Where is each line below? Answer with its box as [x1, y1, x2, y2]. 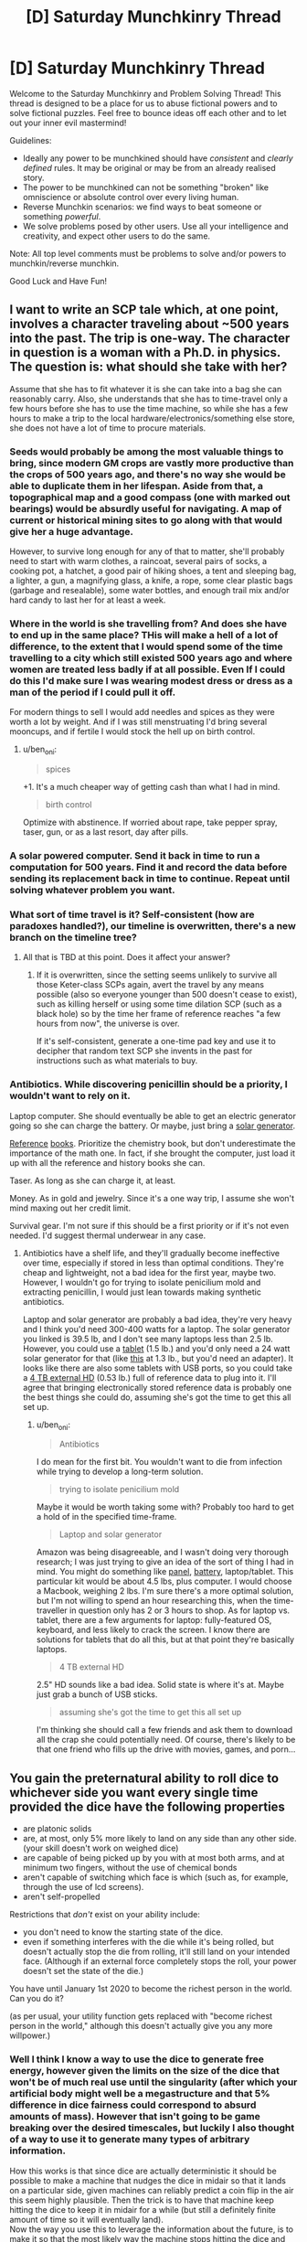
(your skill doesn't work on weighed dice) [22, 1842, 179, 1853]
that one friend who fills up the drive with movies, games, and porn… [36, 1744, 296, 1755]
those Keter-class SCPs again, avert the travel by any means [36, 979, 265, 990]
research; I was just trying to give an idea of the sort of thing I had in [36, 1556, 294, 1567]
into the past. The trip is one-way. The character [9, 331, 291, 347]
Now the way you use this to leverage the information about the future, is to [9, 2224, 294, 2235]
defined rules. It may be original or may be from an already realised [22, 162, 276, 173]
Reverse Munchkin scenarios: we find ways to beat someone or [22, 201, 262, 212]
